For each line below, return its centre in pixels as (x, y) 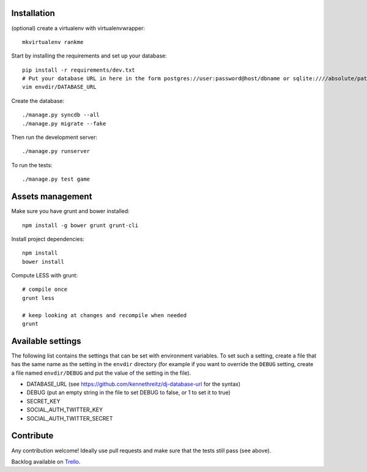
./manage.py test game (56, 179)
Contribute (32, 436)
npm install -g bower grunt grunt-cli (80, 225)
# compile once (45, 290)
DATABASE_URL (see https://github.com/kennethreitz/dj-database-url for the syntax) (134, 384)
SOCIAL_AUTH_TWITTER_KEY (65, 410)
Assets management (52, 197)
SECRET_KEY (43, 401)
